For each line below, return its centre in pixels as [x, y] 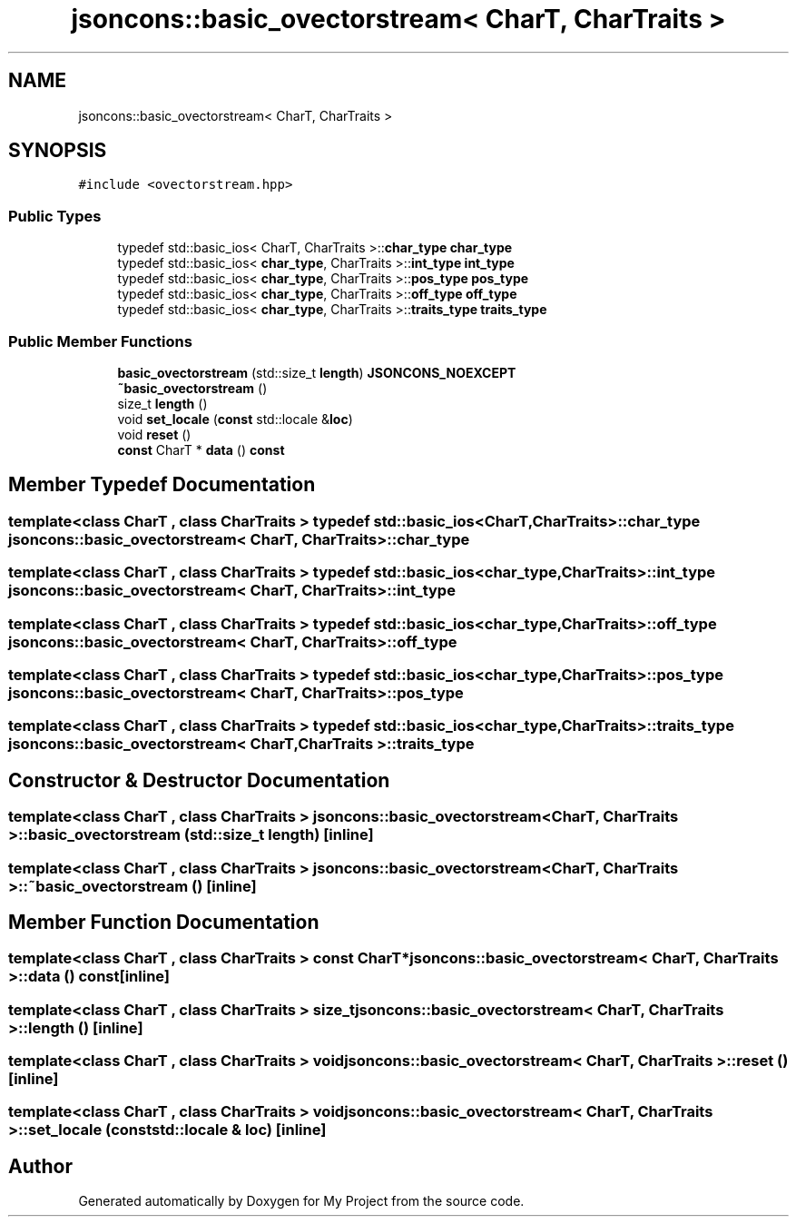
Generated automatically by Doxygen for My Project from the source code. [301, 1201]
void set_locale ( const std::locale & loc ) [235, 419]
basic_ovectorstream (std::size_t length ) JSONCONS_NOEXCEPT [317, 372]
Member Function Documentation [164, 922]
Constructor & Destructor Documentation [199, 780]
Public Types [55, 216]
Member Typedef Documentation [162, 485]
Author [40, 1166]
